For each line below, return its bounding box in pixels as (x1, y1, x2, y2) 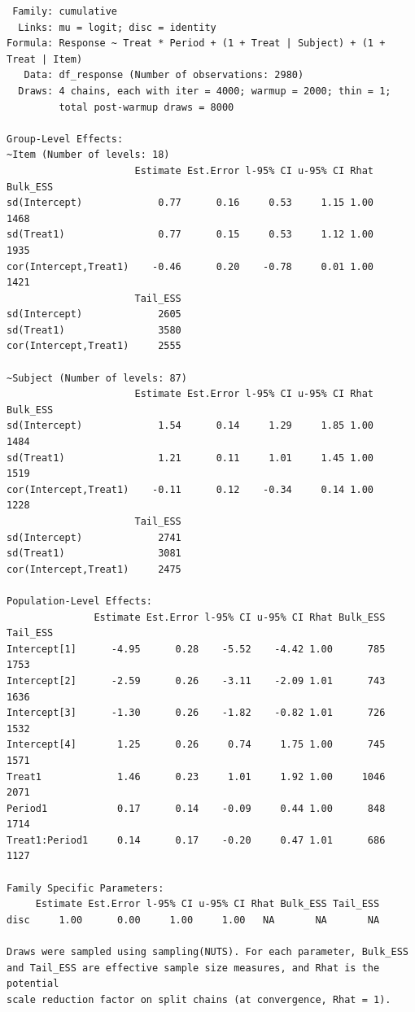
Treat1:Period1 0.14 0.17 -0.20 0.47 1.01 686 (7, 834, 386, 846)
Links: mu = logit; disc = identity (18, 21, 216, 33)
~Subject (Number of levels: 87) (7, 372, 187, 384)
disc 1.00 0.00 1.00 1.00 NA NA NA (7, 914, 380, 926)
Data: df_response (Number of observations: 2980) (24, 69, 304, 81)
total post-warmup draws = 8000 (59, 101, 234, 113)
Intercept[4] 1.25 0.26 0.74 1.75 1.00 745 (7, 739, 386, 751)
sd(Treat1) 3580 (7, 324, 181, 336)
